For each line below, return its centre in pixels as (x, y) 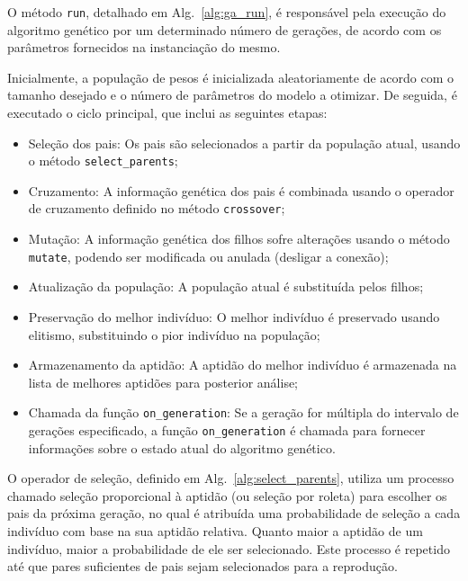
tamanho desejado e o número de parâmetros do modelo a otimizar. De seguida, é (232, 95)
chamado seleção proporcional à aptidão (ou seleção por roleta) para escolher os (227, 495)
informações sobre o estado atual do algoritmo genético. (182, 447)
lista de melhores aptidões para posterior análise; (163, 382)
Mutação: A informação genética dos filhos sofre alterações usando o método (239, 239)
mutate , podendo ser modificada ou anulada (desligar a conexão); (208, 256)
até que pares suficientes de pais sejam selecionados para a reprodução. (202, 566)
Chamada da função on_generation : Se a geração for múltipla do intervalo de (243, 412)
